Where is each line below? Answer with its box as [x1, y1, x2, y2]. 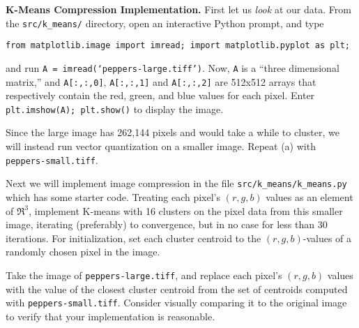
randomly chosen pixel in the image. [6, 244, 160, 259]
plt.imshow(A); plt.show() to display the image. [6, 101, 224, 116]
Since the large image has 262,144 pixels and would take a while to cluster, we [6, 125, 339, 140]
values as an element [266, 189, 353, 204]
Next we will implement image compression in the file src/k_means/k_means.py [6, 176, 347, 191]
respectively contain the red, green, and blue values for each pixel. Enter [6, 88, 315, 103]
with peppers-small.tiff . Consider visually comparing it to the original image [6, 295, 347, 310]
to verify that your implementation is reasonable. [6, 308, 215, 323]
